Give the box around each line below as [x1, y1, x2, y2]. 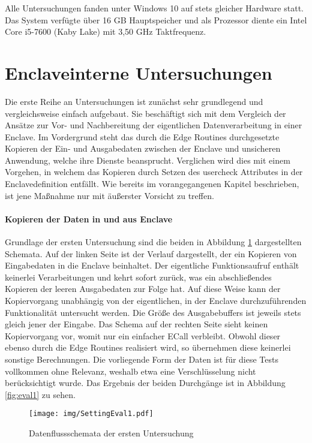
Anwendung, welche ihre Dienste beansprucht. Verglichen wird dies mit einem [5, 153, 290, 166]
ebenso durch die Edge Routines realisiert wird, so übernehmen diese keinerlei [5, 341, 291, 354]
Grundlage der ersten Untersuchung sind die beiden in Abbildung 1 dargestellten [5, 236, 302, 248]
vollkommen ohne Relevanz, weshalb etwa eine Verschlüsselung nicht [5, 364, 256, 377]
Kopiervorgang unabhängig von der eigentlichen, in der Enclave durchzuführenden [5, 294, 307, 307]
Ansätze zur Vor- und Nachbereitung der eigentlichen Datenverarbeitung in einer [5, 119, 302, 131]
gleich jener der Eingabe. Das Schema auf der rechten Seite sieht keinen [5, 318, 268, 330]
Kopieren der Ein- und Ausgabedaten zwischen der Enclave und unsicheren [5, 142, 281, 155]
